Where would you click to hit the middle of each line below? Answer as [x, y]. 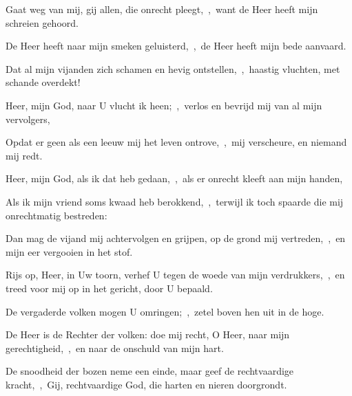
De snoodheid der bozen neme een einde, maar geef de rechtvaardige [150, 371]
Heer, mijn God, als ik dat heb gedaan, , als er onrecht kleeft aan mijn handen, [174, 178]
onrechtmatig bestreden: [56, 215]
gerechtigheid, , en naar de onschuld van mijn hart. [115, 348]
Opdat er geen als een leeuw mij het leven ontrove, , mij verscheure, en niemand [176, 142]
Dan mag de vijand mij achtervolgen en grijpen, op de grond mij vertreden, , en [176, 238]
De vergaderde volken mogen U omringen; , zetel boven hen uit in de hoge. [165, 311]
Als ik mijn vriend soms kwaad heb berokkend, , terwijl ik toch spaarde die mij [175, 201]
